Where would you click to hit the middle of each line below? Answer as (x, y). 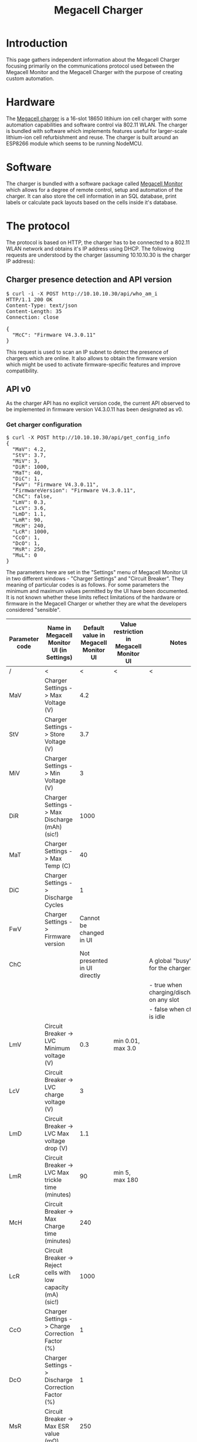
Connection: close (33, 317)
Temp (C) (57, 865)
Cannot (90, 918)
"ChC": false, (32, 496)
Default (94, 628)
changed (92, 933)
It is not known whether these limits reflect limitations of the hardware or (94, 597)
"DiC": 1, (26, 478)
